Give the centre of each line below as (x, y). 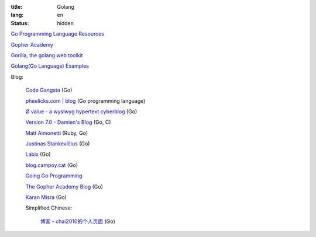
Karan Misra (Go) (46, 197)
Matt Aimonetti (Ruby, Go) (57, 133)
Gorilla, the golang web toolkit (47, 55)
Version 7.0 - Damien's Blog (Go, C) (68, 122)
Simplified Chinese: (49, 208)
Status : (20, 23)
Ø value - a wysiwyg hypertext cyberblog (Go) (81, 111)
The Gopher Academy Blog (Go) (64, 186)
